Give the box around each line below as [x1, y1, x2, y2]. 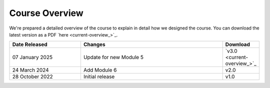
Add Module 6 [83, 66, 117, 73]
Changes [83, 41, 106, 48]
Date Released [12, 41, 47, 48]
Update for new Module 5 [83, 54, 143, 61]
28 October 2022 [12, 73, 53, 80]
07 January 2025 [12, 54, 52, 61]
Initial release [83, 73, 115, 80]
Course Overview [9, 7, 83, 18]
